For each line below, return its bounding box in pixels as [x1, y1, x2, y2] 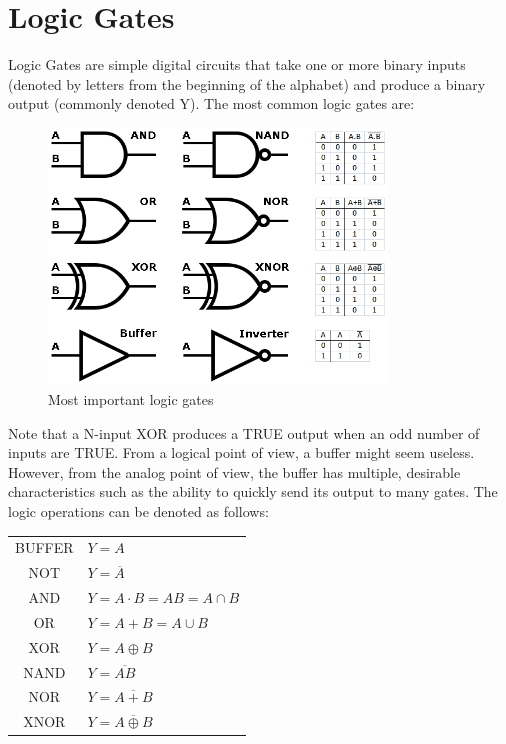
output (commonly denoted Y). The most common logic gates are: [8, 93, 415, 114]
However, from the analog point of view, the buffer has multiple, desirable [8, 461, 461, 482]
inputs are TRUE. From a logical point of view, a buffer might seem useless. [8, 442, 475, 463]
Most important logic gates [48, 389, 214, 410]
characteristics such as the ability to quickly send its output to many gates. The [8, 481, 498, 502]
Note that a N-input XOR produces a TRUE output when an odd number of [8, 422, 480, 443]
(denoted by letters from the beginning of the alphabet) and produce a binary [8, 73, 486, 94]
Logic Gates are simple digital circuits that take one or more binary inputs [8, 54, 466, 75]
